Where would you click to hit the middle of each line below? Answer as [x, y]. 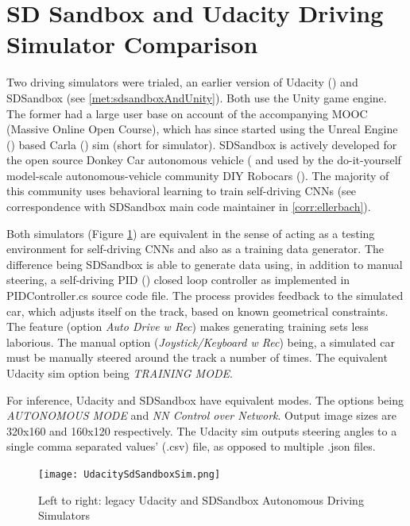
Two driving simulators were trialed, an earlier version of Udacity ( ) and [182, 82]
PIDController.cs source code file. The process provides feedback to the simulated [205, 296]
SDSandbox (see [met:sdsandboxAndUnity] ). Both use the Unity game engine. [197, 97]
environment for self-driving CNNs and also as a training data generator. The [195, 249]
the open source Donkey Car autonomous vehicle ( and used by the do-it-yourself [204, 160]
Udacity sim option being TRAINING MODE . [120, 373]
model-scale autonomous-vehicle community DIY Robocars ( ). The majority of [198, 175]
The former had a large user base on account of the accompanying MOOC [187, 113]
